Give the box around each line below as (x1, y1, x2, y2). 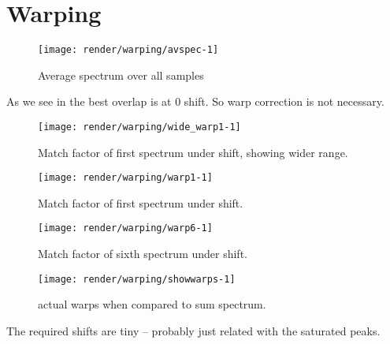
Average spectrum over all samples (38, 66, 204, 83)
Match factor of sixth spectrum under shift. (38, 245, 247, 262)
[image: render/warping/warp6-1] (38, 222, 213, 234)
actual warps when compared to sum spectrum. (38, 296, 266, 312)
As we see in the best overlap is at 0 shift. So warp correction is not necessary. (6, 93, 384, 110)
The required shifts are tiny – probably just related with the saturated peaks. (6, 322, 381, 338)
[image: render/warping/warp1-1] (38, 172, 213, 184)
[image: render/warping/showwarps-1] (38, 273, 236, 285)
